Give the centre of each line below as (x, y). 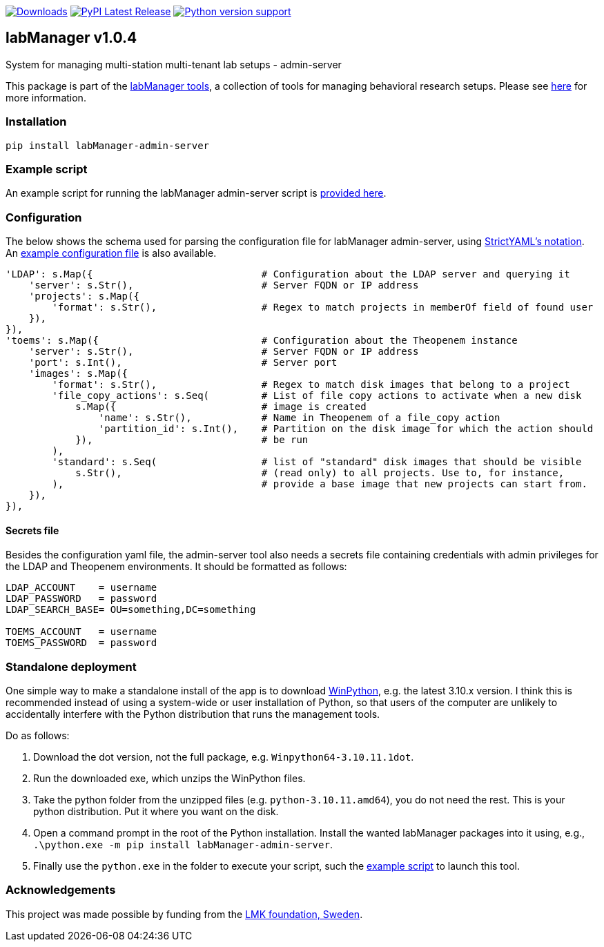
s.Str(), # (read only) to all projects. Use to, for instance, (320, 473)
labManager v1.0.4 (71, 38)
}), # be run (192, 440)
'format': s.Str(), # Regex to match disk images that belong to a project (311, 385)
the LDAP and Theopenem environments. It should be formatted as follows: (176, 567)
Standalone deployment (71, 666)
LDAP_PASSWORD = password (81, 599)
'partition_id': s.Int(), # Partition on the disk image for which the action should (346, 429)
